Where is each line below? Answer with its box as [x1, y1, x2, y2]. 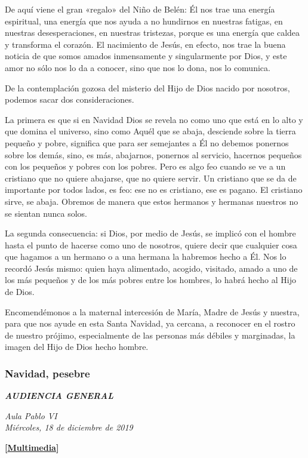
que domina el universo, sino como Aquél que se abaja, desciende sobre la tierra [5, 125, 296, 137]
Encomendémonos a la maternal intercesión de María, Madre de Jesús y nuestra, [5, 305, 300, 318]
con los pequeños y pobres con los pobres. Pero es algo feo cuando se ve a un [5, 160, 286, 173]
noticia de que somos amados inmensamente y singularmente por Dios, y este [5, 50, 287, 62]
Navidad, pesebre [5, 365, 90, 380]
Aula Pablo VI [5, 409, 57, 422]
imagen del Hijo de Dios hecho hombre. [5, 340, 149, 353]
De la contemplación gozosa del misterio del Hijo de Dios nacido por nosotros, [5, 81, 290, 94]
